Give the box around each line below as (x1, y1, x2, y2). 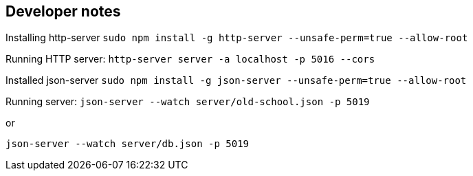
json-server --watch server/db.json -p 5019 (5, 138, 250, 150)
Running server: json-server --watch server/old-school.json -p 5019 (5, 96, 370, 108)
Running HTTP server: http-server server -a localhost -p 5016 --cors (5, 53, 375, 65)
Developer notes (5, 3, 121, 20)
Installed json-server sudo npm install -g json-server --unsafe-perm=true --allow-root (5, 74, 467, 87)
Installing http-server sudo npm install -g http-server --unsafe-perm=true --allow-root (5, 32, 468, 44)
